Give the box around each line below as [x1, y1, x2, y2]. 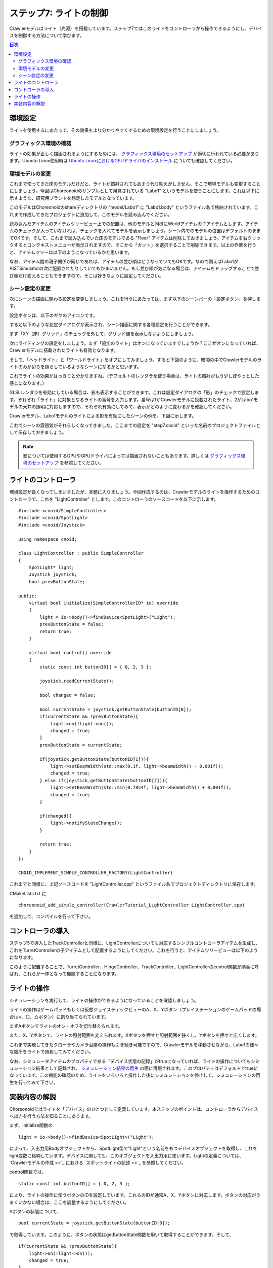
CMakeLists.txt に [9, 890, 47, 896]
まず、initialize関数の [9, 1122, 53, 1129]
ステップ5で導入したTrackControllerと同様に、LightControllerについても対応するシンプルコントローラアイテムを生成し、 [9, 940, 260, 946]
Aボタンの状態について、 [9, 1208, 61, 1214]
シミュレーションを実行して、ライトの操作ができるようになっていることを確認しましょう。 [9, 997, 199, 1003]
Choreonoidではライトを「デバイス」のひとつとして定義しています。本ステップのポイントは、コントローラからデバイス [9, 1106, 259, 1112]
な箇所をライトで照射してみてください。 [9, 1049, 94, 1055]
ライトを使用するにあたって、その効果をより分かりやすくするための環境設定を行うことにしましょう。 [9, 127, 221, 133]
